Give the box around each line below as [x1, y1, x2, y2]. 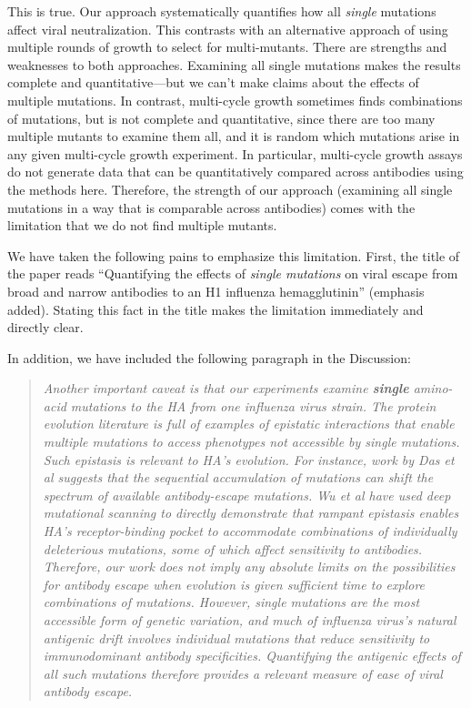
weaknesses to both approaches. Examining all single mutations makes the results [7, 55, 461, 74]
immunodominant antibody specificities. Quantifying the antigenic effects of [43, 646, 461, 665]
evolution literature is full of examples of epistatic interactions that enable [43, 414, 455, 433]
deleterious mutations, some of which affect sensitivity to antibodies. [43, 539, 423, 558]
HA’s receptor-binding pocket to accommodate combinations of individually [43, 521, 457, 541]
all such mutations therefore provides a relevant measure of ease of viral [43, 663, 443, 683]
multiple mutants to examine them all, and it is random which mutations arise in [7, 126, 460, 146]
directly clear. [7, 318, 84, 337]
